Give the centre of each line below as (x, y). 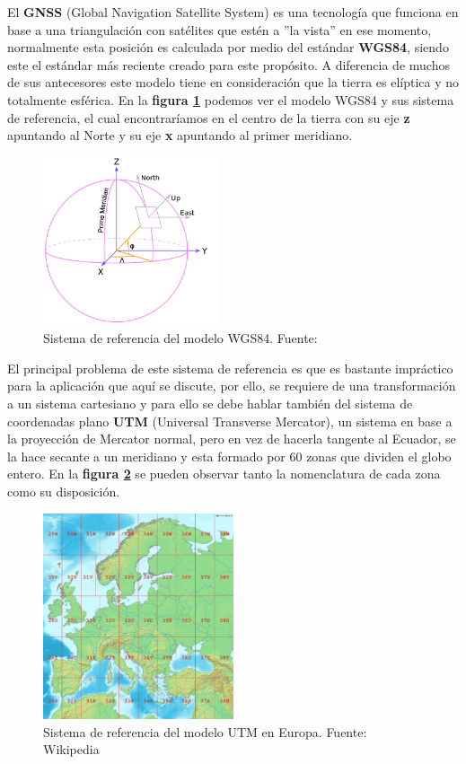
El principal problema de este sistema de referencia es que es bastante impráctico (230, 368)
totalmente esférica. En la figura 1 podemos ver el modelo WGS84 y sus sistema (231, 99)
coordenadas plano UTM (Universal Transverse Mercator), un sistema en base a (230, 421)
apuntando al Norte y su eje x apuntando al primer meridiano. (180, 135)
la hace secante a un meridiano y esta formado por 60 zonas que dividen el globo (229, 456)
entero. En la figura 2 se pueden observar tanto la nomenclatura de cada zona (224, 474)
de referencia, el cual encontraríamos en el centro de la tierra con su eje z (209, 117)
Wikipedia (71, 749)
